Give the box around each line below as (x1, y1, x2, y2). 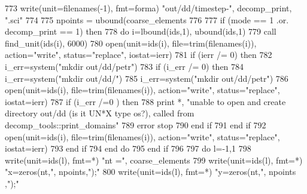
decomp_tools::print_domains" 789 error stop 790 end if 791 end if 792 (5, 118, 266, 131)
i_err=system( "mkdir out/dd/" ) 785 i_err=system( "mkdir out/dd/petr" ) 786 (5, 72, 288, 84)
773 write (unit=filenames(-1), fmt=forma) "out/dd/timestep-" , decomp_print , (5, 2, 292, 14)
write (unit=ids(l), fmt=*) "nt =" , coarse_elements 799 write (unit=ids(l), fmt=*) (5, 153, 303, 166)
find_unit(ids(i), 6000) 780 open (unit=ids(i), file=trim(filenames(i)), (5, 36, 257, 49)
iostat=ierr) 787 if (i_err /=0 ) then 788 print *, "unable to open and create (5, 95, 286, 107)
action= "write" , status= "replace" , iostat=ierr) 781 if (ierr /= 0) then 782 (5, 48, 272, 61)
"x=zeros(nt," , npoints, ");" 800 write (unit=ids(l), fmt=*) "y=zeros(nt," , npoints (5, 165, 296, 178)
